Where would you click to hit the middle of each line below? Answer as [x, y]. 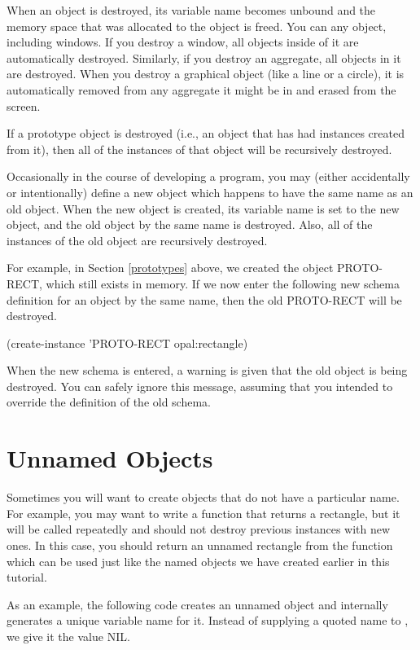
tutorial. [27, 577]
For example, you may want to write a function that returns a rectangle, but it [203, 513]
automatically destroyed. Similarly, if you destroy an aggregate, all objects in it [204, 57]
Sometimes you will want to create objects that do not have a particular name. [203, 497]
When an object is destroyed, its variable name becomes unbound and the [191, 10]
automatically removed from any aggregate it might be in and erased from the [201, 89]
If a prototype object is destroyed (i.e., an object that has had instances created [206, 133]
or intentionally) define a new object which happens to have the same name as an [210, 192]
